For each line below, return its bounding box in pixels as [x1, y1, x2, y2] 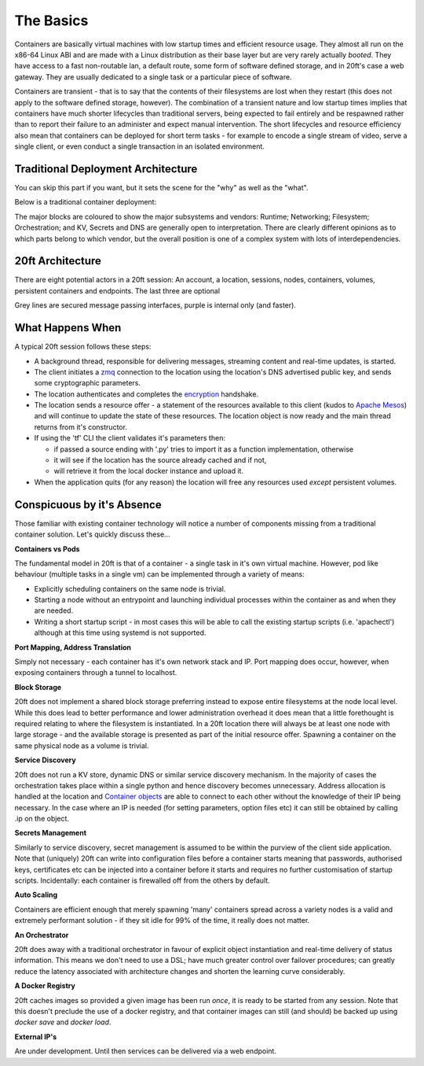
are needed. [34, 606, 74, 615]
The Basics [14, 12, 89, 29]
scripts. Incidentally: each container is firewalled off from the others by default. [14, 876, 270, 885]
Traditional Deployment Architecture [14, 162, 198, 175]
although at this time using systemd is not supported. [34, 628, 207, 637]
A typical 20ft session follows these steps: [14, 342, 152, 352]
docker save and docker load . [14, 1017, 111, 1027]
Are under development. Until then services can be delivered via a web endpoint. [14, 1046, 276, 1056]
